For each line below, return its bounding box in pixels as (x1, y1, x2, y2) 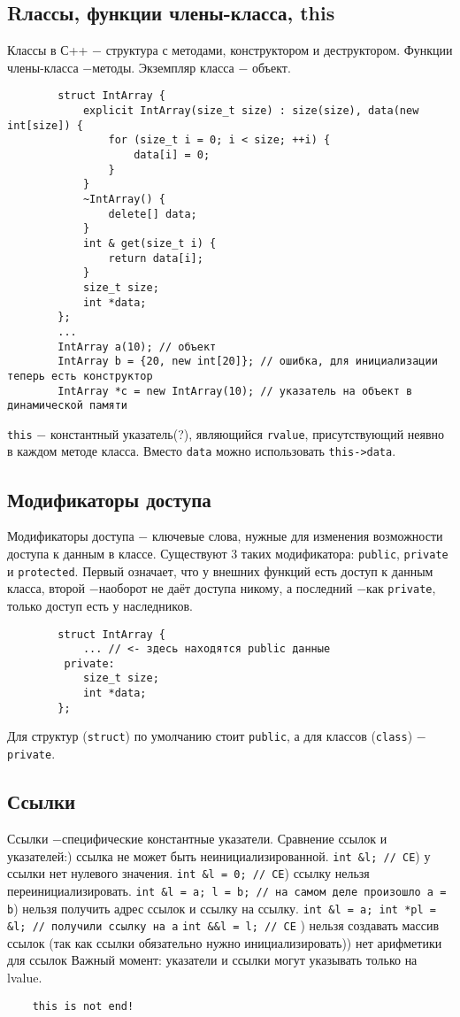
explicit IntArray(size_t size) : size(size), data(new (82, 104, 419, 118)
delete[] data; (108, 207, 197, 220)
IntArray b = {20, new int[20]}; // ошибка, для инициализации (57, 355, 438, 368)
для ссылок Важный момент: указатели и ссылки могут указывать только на (7, 951, 418, 969)
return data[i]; (108, 251, 203, 265)
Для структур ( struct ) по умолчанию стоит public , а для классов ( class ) (7, 727, 413, 745)
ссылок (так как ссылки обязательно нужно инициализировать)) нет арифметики (7, 933, 442, 952)
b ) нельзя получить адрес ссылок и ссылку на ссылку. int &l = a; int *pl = (7, 898, 436, 917)
